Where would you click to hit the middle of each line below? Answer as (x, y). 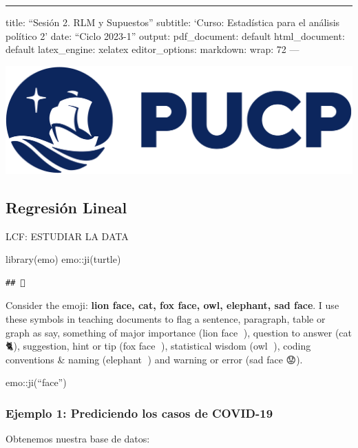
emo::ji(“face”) (36, 382)
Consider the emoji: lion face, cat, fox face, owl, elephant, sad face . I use (172, 305)
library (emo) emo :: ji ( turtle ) (63, 259)
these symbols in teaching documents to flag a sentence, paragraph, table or (166, 318)
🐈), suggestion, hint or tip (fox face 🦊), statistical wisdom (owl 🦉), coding (158, 346)
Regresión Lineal (66, 207)
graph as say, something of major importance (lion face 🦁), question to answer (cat (179, 332)
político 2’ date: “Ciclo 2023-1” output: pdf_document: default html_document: (175, 35)
